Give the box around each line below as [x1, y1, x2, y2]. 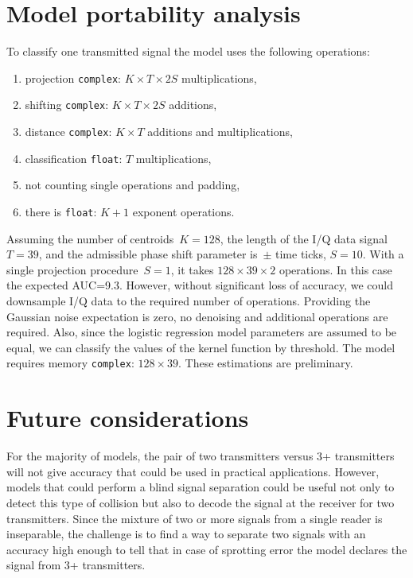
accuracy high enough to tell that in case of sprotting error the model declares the [6, 541, 407, 557]
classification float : [25, 149, 123, 166]
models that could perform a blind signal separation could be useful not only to [6, 479, 395, 495]
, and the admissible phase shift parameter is [38, 246, 258, 262]
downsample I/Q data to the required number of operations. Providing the [6, 292, 371, 308]
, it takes [170, 261, 214, 277]
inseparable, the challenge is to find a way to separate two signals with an [6, 526, 366, 542]
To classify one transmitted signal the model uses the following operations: [6, 43, 370, 60]
